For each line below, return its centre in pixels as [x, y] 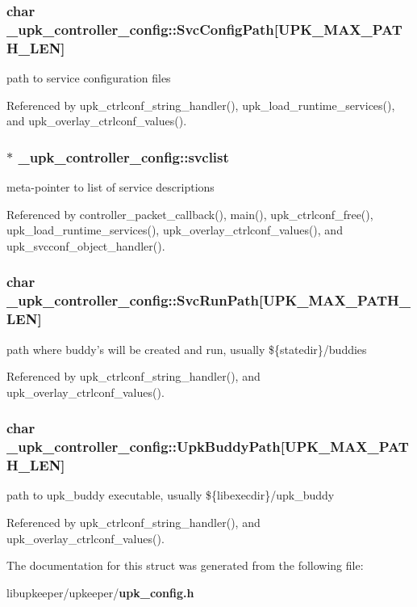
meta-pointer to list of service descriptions [111, 187]
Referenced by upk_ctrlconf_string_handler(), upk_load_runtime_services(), [201, 105]
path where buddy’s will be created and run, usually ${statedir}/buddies [187, 349]
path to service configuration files [89, 78]
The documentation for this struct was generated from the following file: [185, 565]
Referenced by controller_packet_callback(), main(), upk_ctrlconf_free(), [190, 214]
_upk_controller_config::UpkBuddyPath [144, 447]
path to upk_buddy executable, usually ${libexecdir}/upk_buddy [171, 495]
